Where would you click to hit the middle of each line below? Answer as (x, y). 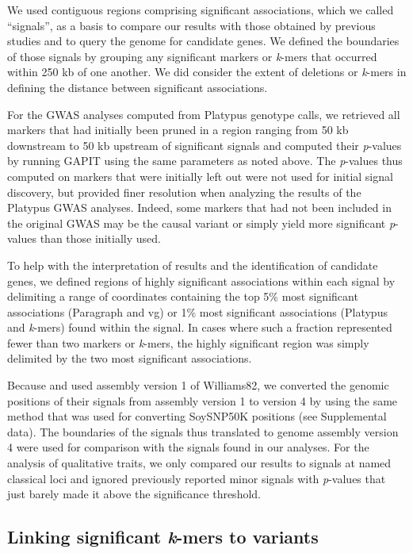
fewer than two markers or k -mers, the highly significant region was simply (188, 342)
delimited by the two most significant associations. (130, 358)
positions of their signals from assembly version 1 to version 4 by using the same (203, 400)
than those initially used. (100, 238)
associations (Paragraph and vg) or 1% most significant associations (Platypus (197, 311)
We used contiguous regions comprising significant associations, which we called (201, 10)
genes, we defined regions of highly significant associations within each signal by (201, 280)
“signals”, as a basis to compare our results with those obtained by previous (191, 25)
